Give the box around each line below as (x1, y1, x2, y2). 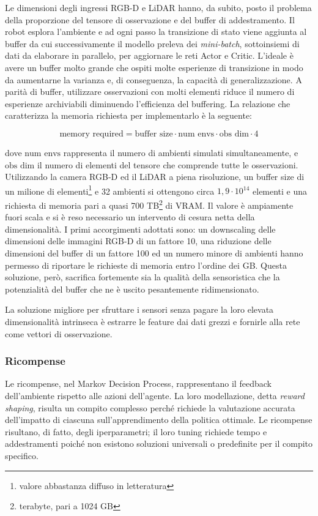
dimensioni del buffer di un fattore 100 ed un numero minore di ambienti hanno (5, 247, 303, 259)
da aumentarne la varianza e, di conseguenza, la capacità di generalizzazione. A (5, 73, 302, 86)
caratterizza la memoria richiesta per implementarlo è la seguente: (5, 109, 252, 122)
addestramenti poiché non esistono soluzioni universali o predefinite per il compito (5, 437, 313, 450)
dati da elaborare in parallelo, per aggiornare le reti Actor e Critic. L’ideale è (5, 49, 294, 62)
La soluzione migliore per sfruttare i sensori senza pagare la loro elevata (5, 303, 274, 316)
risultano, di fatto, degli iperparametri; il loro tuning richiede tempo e (5, 425, 267, 438)
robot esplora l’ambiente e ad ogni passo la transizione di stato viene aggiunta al (5, 25, 307, 38)
